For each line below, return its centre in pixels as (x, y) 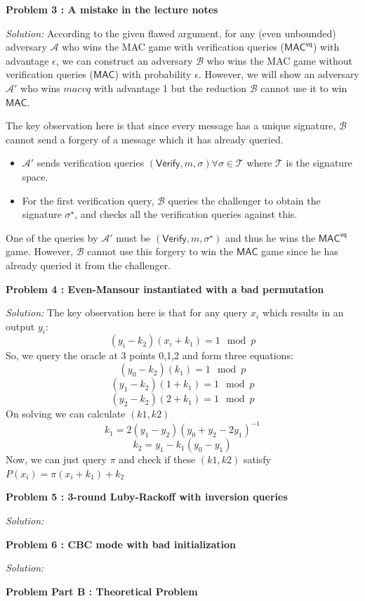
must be (133, 237)
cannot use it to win (304, 88)
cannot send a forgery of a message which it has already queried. (145, 139)
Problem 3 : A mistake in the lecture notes (112, 9)
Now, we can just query (56, 459)
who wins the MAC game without (280, 60)
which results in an (303, 312)
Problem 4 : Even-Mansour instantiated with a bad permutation (165, 289)
